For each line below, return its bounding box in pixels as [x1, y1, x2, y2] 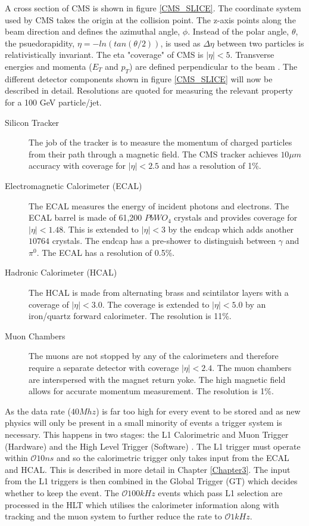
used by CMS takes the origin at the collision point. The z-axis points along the [5, 13, 296, 26]
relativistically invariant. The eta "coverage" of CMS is [5, 48, 204, 61]
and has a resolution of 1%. [161, 159, 261, 172]
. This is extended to [63, 222, 139, 235]
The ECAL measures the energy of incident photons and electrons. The [29, 199, 289, 212]
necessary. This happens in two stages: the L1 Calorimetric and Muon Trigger [5, 428, 289, 441]
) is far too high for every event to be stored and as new [96, 404, 301, 417]
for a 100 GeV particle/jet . [5, 95, 102, 108]
